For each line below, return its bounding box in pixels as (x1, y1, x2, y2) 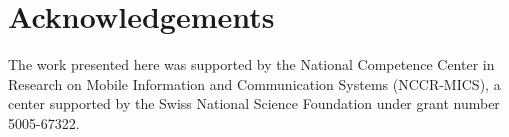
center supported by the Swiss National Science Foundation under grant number (8, 93, 500, 114)
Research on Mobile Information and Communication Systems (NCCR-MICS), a (8, 73, 501, 94)
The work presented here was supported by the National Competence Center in (8, 54, 495, 75)
